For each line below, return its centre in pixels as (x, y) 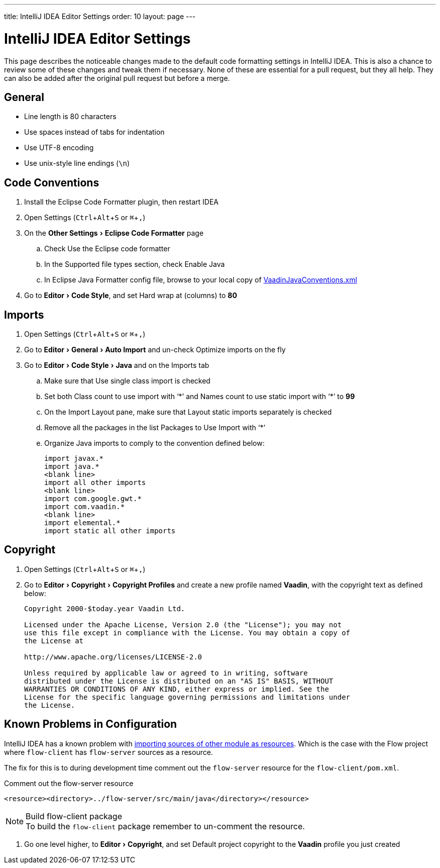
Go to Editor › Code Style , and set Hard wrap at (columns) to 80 (131, 296)
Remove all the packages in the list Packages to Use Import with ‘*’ (155, 428)
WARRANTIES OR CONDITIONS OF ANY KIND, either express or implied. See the (177, 689)
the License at (54, 641)
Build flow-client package (74, 816)
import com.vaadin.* (85, 507)
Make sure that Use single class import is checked (127, 381)
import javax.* (74, 459)
